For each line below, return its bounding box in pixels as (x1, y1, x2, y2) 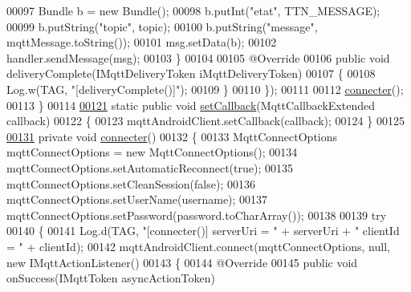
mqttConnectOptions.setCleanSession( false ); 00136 (6, 175, 255, 192)
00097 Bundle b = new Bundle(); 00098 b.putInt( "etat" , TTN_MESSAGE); (6, 2, 380, 18)
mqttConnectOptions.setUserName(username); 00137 (6, 191, 268, 208)
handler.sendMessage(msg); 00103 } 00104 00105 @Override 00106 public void (6, 49, 390, 66)
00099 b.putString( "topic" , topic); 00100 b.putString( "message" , (6, 18, 318, 34)
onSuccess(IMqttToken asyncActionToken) (6, 270, 216, 286)
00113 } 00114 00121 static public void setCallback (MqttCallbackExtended (6, 96, 375, 113)
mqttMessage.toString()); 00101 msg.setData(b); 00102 (6, 34, 277, 51)
